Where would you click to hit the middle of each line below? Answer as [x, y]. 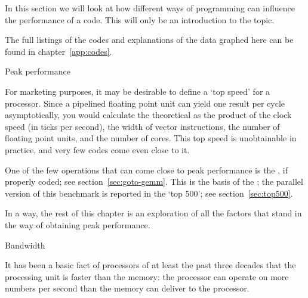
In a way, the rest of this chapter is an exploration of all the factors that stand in [153, 213]
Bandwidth [25, 245]
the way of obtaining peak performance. [78, 224]
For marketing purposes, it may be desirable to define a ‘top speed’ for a [138, 91]
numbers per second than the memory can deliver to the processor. [127, 288]
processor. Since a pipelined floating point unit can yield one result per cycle [145, 103]
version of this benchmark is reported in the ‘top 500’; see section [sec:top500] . [149, 193]
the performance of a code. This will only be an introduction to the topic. [140, 19]
